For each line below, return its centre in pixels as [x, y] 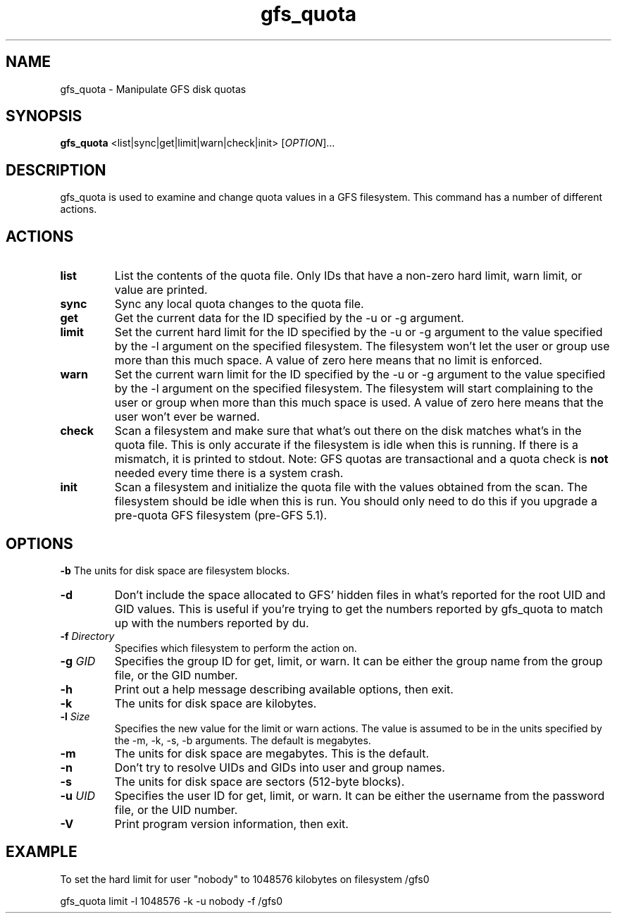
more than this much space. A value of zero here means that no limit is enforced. [328, 360]
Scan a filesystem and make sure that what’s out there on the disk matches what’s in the [348, 431]
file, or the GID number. [176, 675]
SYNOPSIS [44, 116]
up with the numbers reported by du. [212, 623]
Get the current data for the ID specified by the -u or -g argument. [289, 318]
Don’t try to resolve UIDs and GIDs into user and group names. [280, 767]
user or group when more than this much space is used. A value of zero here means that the [359, 403]
